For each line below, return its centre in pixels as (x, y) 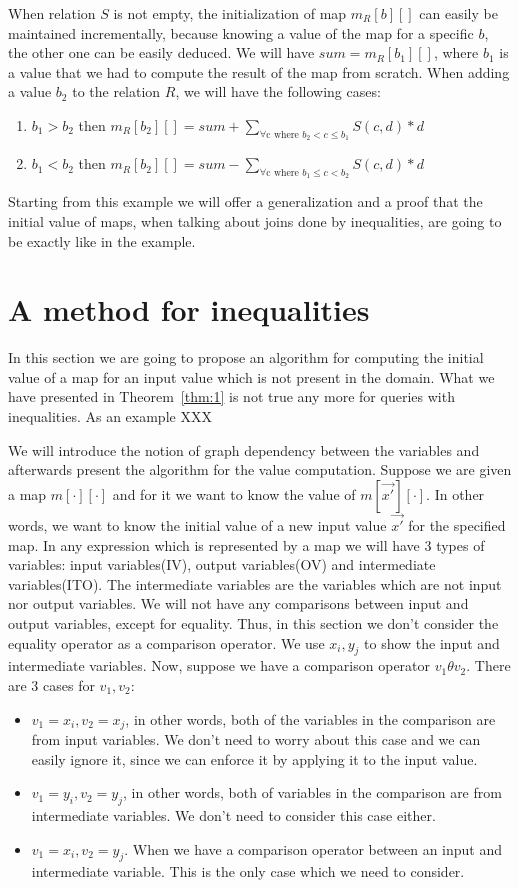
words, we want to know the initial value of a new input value (197, 525)
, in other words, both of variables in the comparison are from (312, 792)
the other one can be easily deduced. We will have (161, 52)
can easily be (458, 13)
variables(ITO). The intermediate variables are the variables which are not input (255, 583)
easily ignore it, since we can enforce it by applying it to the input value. (254, 758)
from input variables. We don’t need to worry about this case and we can (256, 739)
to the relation (116, 91)
